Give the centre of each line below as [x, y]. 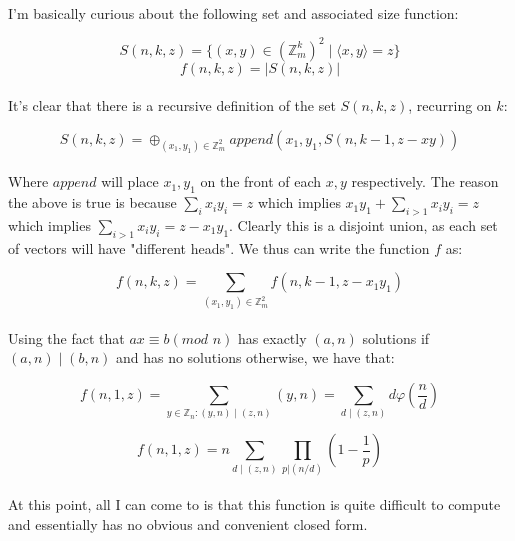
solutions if [396, 337]
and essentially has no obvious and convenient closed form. [188, 523]
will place [130, 181]
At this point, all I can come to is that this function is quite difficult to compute [254, 504]
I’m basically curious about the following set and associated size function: [233, 12]
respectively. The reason [425, 181]
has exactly [272, 337]
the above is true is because [92, 202]
